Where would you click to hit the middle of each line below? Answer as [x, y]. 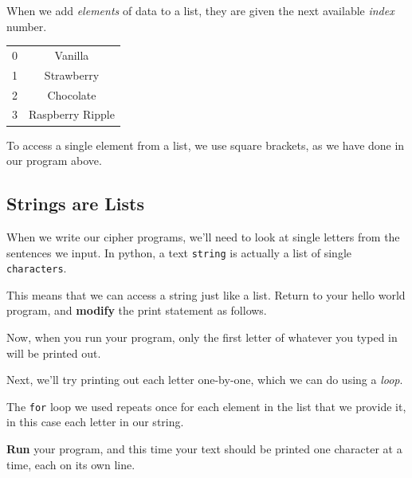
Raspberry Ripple [72, 114]
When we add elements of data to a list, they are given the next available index [200, 10]
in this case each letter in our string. [95, 422]
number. [27, 26]
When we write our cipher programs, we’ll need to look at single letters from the [203, 236]
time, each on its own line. [71, 464]
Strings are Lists [76, 204]
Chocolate [72, 94]
